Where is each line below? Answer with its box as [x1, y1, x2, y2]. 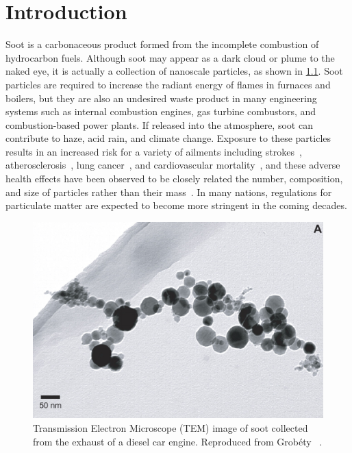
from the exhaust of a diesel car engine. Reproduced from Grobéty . [33, 434, 323, 448]
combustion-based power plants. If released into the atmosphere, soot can [5, 117, 313, 132]
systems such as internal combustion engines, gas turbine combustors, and [5, 104, 316, 119]
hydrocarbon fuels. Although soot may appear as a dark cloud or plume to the [5, 50, 335, 64]
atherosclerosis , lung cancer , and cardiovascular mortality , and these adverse [5, 158, 340, 172]
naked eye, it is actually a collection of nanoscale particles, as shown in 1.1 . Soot [5, 64, 343, 78]
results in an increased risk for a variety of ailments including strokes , [5, 144, 302, 158]
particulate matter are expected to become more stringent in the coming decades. [5, 198, 347, 212]
